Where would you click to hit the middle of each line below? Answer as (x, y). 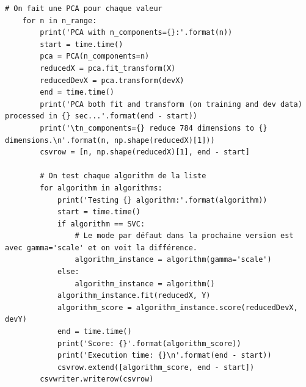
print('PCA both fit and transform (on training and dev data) (171, 104)
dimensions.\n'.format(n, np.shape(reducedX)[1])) (110, 140)
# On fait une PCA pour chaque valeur (84, 9)
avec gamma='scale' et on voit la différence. (101, 248)
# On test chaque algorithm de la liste (123, 176)
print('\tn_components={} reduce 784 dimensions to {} (154, 128)
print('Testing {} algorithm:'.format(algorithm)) (162, 200)
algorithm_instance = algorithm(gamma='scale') (173, 260)
